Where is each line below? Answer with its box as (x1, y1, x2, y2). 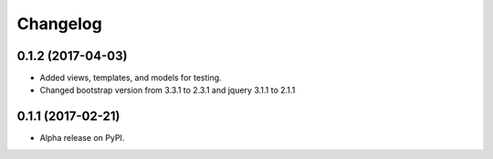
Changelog (16, 14, 102, 34)
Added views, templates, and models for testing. (39, 73, 223, 84)
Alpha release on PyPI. (39, 133, 125, 144)
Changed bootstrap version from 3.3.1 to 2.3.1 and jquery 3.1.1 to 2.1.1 (39, 84, 296, 95)
